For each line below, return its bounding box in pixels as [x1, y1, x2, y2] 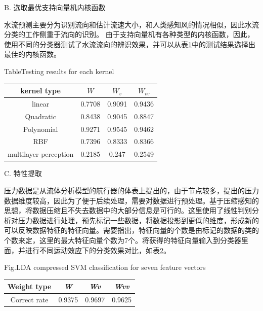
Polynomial [23, 123, 58, 134]
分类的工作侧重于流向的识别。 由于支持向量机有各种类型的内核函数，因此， [4, 29, 254, 40]
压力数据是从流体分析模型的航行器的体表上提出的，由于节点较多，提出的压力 [4, 185, 259, 195]
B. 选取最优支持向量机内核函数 [4, 2, 106, 12]
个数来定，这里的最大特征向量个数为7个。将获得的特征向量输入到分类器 [4, 234, 241, 245]
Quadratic [25, 111, 56, 121]
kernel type [20, 85, 61, 96]
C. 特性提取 [4, 168, 42, 179]
